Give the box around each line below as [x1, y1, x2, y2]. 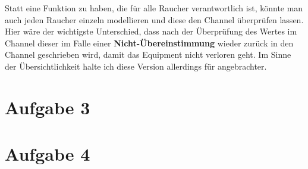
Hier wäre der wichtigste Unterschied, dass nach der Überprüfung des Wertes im [5, 25, 297, 37]
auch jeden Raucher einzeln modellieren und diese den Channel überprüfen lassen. [5, 13, 304, 26]
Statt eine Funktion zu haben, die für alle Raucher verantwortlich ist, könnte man [5, 2, 303, 14]
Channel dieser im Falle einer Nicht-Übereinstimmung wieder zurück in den [5, 36, 294, 49]
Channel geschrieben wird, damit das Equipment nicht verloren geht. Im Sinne [5, 48, 291, 61]
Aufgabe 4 [5, 142, 90, 166]
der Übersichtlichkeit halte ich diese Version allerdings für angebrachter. [5, 60, 267, 72]
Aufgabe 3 [5, 95, 90, 119]
